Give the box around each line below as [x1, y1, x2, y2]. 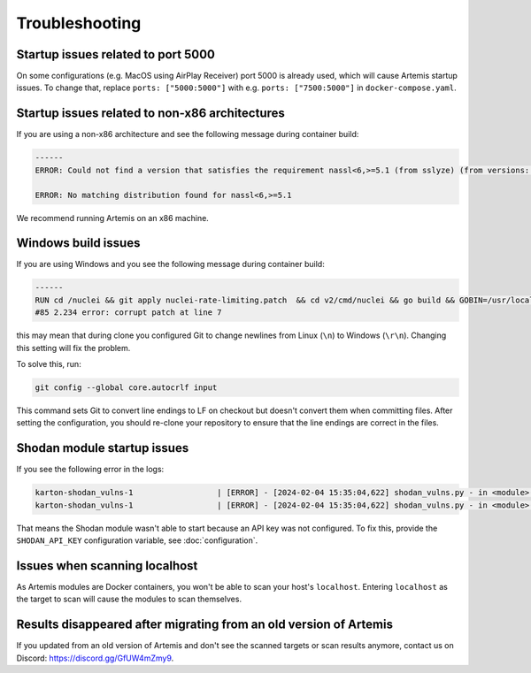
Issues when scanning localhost [16, 558, 198, 573]
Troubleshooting [16, 13, 142, 33]
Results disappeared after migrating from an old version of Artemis [16, 617, 394, 632]
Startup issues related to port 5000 [16, 47, 216, 62]
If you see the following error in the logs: [16, 464, 165, 475]
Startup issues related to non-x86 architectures [16, 106, 285, 121]
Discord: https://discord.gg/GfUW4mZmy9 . [16, 653, 174, 663]
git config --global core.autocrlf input [35, 382, 218, 393]
